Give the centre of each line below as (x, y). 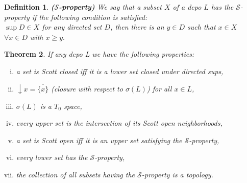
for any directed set (72, 27)
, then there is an (137, 27)
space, (73, 106)
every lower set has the (52, 157)
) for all (159, 88)
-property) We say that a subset (110, 7)
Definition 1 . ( (29, 7)
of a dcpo (187, 7)
